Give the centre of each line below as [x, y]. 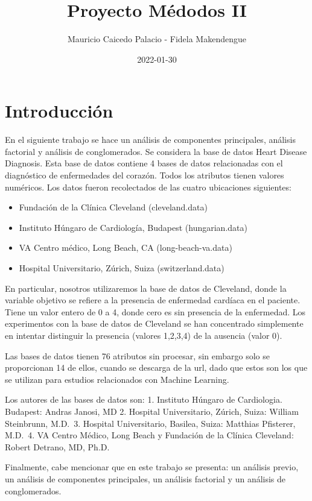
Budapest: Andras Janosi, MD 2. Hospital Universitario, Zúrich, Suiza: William [152, 411]
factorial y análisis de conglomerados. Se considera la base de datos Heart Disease [156, 151]
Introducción [59, 111]
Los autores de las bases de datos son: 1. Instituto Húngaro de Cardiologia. [144, 399]
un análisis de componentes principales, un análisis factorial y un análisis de [145, 478]
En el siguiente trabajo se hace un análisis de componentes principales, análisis [150, 140]
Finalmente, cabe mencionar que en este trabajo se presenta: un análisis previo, [152, 467]
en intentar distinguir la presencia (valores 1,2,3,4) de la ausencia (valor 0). [144, 335]
